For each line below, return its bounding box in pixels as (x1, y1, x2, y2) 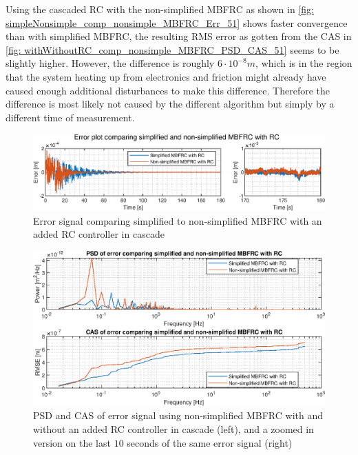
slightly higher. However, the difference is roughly (6, 56, 215, 70)
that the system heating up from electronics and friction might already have (6, 69, 326, 83)
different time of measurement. (6, 110, 135, 124)
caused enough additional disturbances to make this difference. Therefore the (6, 83, 330, 97)
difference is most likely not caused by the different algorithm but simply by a (6, 97, 335, 111)
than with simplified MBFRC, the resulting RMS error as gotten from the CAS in (6, 29, 352, 43)
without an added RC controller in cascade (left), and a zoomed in (33, 421, 314, 436)
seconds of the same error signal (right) (127, 435, 293, 449)
